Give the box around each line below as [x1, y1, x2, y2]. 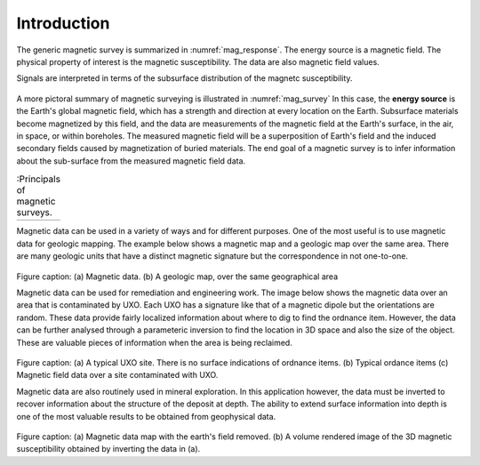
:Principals [16, 173, 61, 186]
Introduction [16, 13, 110, 33]
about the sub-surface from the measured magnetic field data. [16, 156, 246, 166]
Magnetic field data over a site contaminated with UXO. [16, 370, 219, 381]
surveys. [16, 206, 52, 219]
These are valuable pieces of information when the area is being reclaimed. [16, 337, 292, 348]
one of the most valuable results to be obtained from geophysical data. [16, 411, 276, 421]
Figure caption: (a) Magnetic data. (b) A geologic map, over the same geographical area [16, 271, 339, 282]
